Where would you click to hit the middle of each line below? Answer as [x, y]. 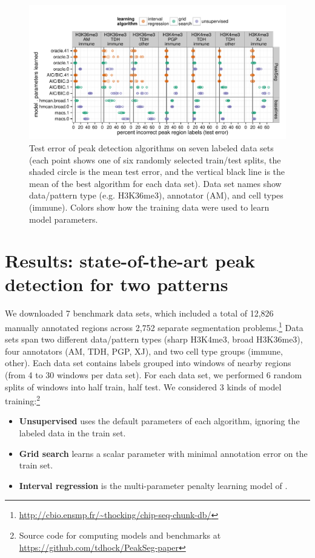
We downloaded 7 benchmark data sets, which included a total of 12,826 [139, 313]
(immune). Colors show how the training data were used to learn [149, 207]
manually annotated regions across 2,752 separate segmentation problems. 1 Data [154, 327]
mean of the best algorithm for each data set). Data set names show [155, 183]
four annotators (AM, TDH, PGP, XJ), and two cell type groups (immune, [144, 351]
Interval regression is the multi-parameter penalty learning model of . [153, 485]
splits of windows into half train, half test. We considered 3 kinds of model [143, 386]
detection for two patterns [117, 284]
